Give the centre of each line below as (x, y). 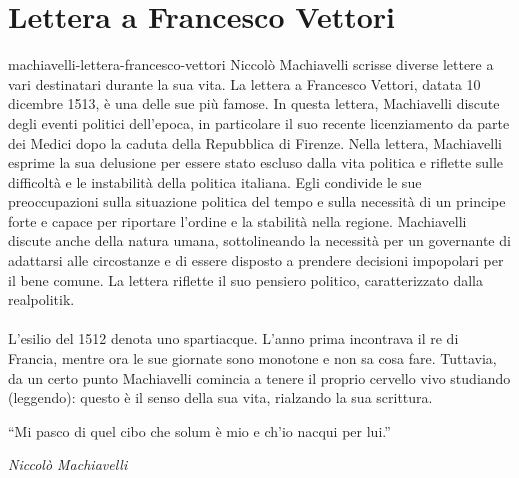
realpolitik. (41, 299)
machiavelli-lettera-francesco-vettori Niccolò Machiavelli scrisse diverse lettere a (251, 64)
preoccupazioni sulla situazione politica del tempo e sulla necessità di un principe (257, 201)
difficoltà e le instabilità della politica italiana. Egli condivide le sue (215, 181)
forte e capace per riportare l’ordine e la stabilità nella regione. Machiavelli (237, 220)
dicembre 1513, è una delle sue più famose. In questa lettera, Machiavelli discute (254, 103)
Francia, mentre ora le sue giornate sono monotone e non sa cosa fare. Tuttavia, (252, 358)
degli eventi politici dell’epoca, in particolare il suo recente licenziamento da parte (259, 122)
